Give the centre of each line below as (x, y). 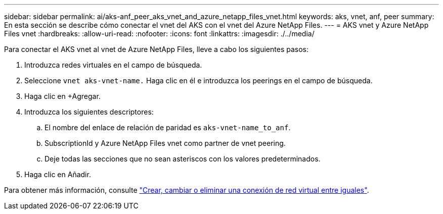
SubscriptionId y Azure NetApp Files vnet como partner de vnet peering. (165, 143)
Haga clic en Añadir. (58, 174)
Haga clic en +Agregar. (62, 96)
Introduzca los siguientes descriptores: (89, 112)
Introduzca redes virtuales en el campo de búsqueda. (113, 65)
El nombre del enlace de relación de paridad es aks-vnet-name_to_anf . (168, 127)
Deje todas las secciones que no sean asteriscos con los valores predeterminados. (183, 159)
